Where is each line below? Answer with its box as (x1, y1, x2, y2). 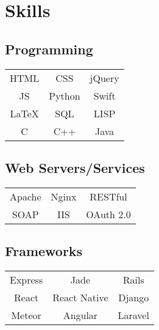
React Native (52, 290, 108, 304)
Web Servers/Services (5, 158, 145, 177)
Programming (5, 39, 93, 58)
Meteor (11, 307, 41, 322)
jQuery (90, 70, 119, 85)
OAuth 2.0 (86, 207, 131, 221)
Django (118, 290, 149, 304)
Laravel (118, 307, 149, 322)
